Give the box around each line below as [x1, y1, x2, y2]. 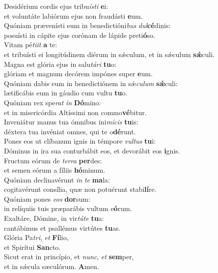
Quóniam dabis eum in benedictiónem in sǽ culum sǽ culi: [4, 78, 178, 88]
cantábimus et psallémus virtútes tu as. [4, 222, 121, 233]
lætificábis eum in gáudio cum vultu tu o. [4, 88, 128, 98]
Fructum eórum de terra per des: [4, 155, 102, 165]
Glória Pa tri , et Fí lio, [4, 232, 69, 243]
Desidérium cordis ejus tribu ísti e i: [4, 1, 109, 11]
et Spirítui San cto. [4, 242, 61, 252]
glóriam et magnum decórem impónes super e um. [4, 68, 153, 79]
